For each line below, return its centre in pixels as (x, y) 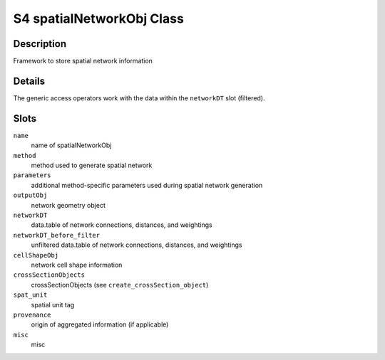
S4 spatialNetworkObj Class (99, 18)
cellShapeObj (36, 255)
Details (29, 81)
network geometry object (68, 205)
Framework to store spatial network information (83, 61)
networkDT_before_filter (56, 235)
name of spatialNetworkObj (71, 145)
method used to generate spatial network (92, 165)
